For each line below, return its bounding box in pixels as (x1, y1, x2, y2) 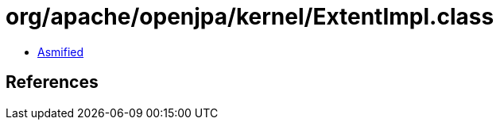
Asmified (37, 44, 84, 59)
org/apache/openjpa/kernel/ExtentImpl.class (6, 3, 494, 30)
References (6, 72, 99, 93)
